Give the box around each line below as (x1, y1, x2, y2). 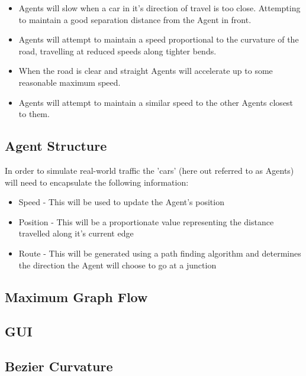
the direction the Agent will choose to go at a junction (18, 258, 217, 271)
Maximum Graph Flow (5, 287, 148, 306)
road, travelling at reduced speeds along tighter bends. (18, 44, 217, 57)
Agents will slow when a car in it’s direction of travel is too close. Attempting (18, 2, 301, 14)
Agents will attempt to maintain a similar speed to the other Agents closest (18, 96, 294, 108)
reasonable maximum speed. (18, 76, 121, 88)
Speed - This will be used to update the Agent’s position (18, 196, 224, 208)
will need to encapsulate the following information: (5, 176, 189, 188)
